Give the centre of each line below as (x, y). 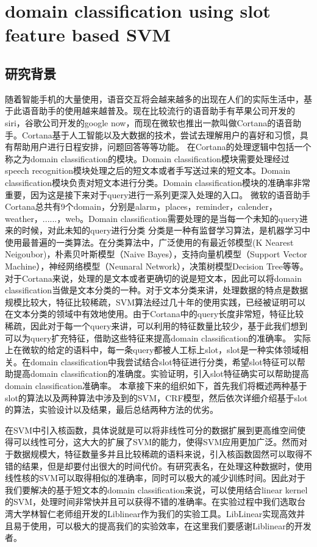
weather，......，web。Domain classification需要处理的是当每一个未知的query (152, 218)
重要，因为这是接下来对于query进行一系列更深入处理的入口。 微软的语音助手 (158, 194)
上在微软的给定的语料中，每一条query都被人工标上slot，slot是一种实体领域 (152, 350)
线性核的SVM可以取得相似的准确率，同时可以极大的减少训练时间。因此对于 (155, 478)
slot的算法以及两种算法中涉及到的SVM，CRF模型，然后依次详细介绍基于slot (156, 397)
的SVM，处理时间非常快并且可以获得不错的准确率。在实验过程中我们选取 (151, 502)
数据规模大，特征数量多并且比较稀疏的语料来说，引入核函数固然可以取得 (158, 453)
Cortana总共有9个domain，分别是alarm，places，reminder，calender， (141, 206)
